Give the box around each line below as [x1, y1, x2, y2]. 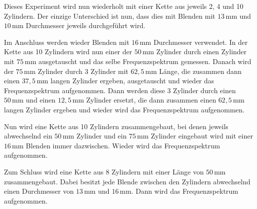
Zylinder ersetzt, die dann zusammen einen [86, 95, 216, 105]
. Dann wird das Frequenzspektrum [131, 186, 239, 196]
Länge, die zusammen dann [159, 66, 242, 76]
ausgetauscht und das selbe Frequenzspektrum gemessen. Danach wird [39, 56, 252, 66]
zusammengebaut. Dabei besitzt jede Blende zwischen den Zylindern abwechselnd [4, 176, 251, 186]
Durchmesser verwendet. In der [153, 36, 248, 47]
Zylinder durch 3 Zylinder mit [38, 66, 128, 76]
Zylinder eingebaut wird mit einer [151, 131, 253, 141]
